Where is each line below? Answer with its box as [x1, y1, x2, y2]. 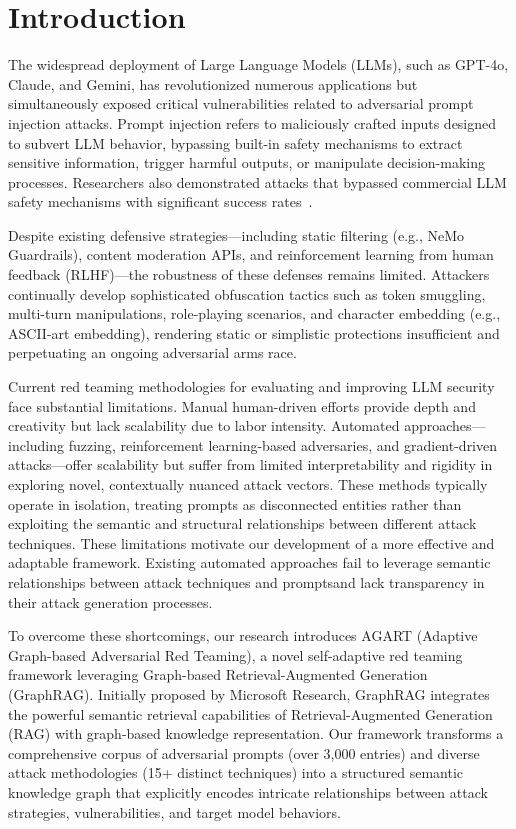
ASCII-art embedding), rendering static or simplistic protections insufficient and [8, 322, 500, 343]
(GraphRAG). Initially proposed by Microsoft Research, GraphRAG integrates [8, 683, 490, 704]
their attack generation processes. [8, 591, 213, 612]
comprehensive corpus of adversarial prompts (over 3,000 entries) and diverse [8, 742, 480, 763]
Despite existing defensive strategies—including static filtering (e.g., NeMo [8, 224, 465, 245]
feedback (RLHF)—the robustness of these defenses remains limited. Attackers [8, 264, 490, 285]
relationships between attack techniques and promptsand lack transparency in [8, 571, 485, 592]
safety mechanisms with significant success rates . [8, 191, 313, 212]
